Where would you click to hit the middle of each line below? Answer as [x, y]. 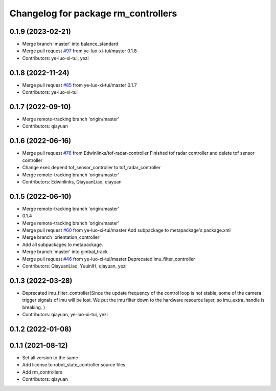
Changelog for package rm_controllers [93, 13]
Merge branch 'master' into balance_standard [70, 44]
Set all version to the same [50, 357]
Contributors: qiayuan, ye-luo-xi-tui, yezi [65, 315]
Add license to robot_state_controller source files [74, 365]
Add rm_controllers [42, 372]
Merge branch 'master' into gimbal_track [65, 252]
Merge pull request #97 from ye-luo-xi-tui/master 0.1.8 [80, 51]
